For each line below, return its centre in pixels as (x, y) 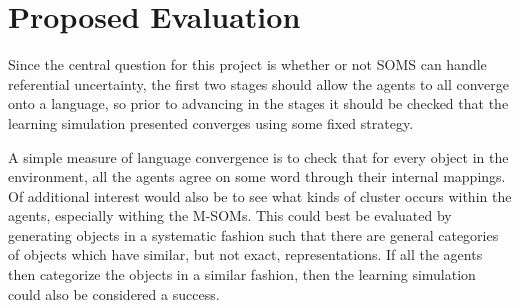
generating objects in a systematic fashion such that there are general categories (253, 234)
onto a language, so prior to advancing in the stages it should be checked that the (258, 103)
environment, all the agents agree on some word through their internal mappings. (257, 176)
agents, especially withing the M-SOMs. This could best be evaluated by (230, 215)
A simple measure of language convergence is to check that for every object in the (258, 156)
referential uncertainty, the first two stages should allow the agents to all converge (259, 83)
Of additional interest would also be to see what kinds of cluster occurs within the (260, 195)
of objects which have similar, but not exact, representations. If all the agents (245, 254)
